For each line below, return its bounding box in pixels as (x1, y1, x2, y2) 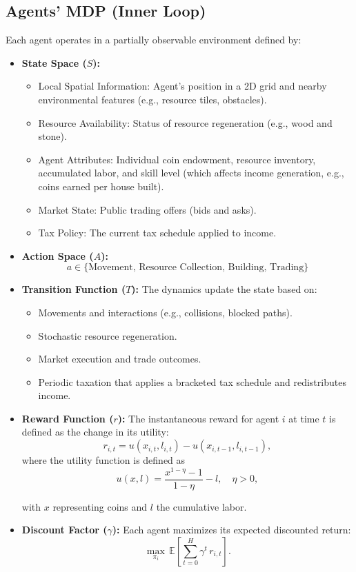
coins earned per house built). (38, 178, 164, 193)
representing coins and (52, 499, 148, 513)
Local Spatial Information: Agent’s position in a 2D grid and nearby (38, 79, 327, 93)
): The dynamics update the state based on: (131, 282, 317, 296)
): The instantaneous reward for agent (117, 411, 279, 425)
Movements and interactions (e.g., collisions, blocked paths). (38, 305, 293, 319)
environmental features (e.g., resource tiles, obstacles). (38, 92, 267, 106)
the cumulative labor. (156, 499, 247, 513)
